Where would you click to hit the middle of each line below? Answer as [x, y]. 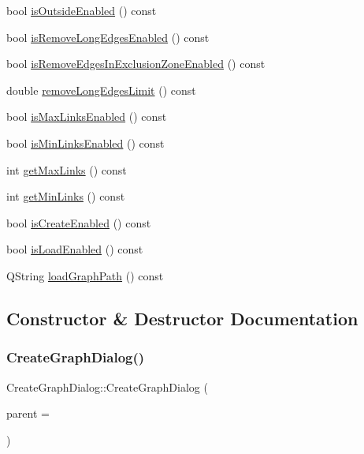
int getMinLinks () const [66, 196]
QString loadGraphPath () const [85, 275]
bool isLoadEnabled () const [75, 249]
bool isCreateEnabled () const [79, 222]
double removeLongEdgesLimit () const [101, 90]
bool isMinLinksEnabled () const [85, 143]
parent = [28, 413]
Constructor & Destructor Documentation [182, 318]
